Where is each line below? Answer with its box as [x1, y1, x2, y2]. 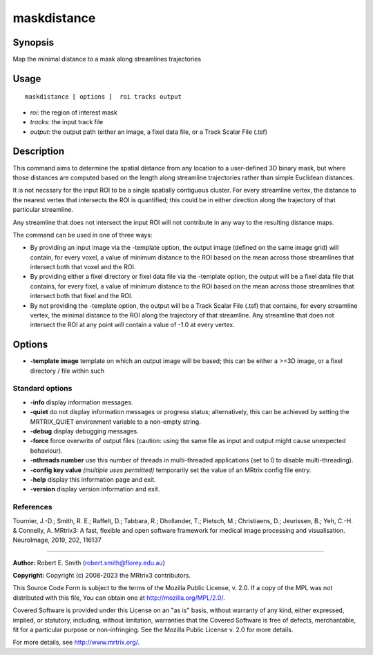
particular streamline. [12, 206, 74, 214]
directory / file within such [30, 366, 105, 375]
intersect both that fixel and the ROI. [30, 292, 133, 300]
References [12, 502, 52, 512]
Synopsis [12, 37, 55, 48]
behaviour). [30, 446, 64, 455]
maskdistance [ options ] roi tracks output [25, 93, 182, 101]
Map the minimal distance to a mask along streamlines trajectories [12, 55, 202, 63]
